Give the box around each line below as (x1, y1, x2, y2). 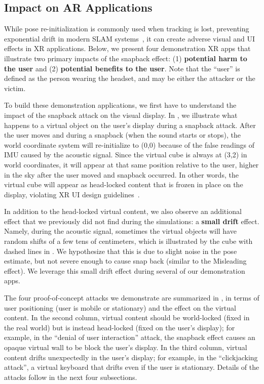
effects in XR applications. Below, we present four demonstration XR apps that (4, 43, 251, 54)
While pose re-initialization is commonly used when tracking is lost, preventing (4, 23, 249, 34)
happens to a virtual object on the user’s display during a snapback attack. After (4, 119, 256, 130)
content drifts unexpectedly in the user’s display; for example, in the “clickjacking (4, 352, 258, 362)
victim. (4, 82, 26, 93)
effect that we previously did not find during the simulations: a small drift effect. (4, 216, 259, 226)
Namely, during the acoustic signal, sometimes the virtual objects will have (4, 226, 237, 236)
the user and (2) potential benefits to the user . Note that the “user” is (4, 63, 240, 73)
